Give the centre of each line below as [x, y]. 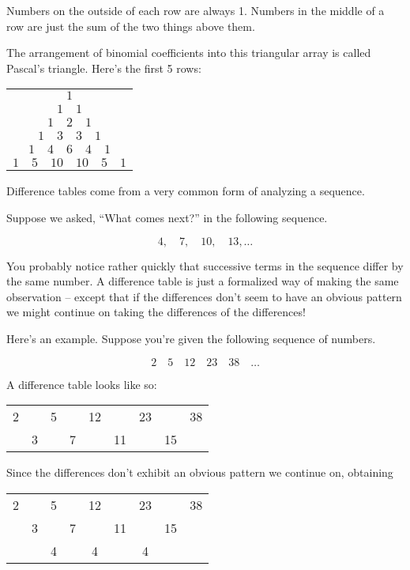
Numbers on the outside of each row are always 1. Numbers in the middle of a [196, 10]
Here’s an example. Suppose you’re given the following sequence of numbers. [191, 338]
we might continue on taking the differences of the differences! [156, 312]
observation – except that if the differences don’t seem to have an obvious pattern [204, 296]
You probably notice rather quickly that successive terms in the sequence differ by [205, 265]
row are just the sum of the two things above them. [131, 26]
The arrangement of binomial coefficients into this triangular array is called [189, 53]
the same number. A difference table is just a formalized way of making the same [203, 281]
